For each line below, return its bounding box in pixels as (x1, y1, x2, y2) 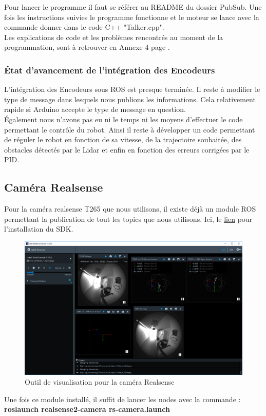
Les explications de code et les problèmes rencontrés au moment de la (4, 31, 223, 42)
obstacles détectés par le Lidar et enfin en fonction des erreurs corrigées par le (4, 144, 250, 155)
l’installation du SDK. (4, 223, 73, 234)
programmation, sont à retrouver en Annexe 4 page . (4, 42, 170, 52)
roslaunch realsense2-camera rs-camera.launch (4, 404, 170, 414)
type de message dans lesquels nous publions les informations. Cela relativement (4, 93, 256, 104)
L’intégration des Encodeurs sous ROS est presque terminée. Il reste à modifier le (4, 84, 260, 94)
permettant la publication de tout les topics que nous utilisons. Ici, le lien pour (4, 213, 253, 224)
